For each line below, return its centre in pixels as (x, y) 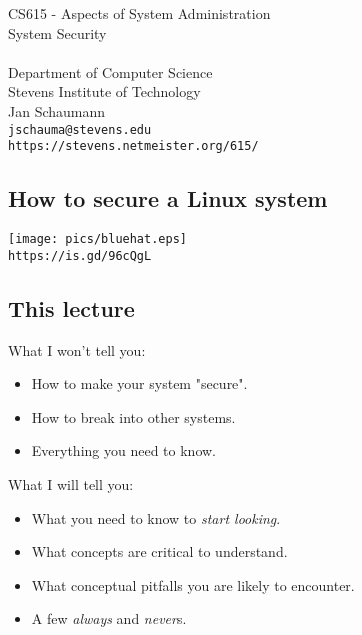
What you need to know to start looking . (156, 517)
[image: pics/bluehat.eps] (97, 239)
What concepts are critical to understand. (159, 551)
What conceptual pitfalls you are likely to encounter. (193, 584)
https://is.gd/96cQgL (80, 255)
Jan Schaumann (57, 110)
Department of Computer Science (110, 71)
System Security (57, 32)
